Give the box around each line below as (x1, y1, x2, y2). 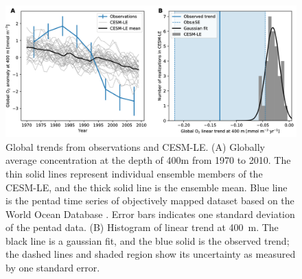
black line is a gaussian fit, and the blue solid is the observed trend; (5, 233, 290, 247)
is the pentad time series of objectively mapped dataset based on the (5, 193, 294, 208)
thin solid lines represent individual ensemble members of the (5, 166, 263, 180)
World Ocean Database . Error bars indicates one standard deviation (5, 206, 295, 221)
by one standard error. (5, 260, 100, 275)
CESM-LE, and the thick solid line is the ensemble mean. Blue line (5, 180, 288, 194)
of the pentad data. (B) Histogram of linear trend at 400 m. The (5, 220, 279, 234)
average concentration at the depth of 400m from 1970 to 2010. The (5, 153, 291, 167)
